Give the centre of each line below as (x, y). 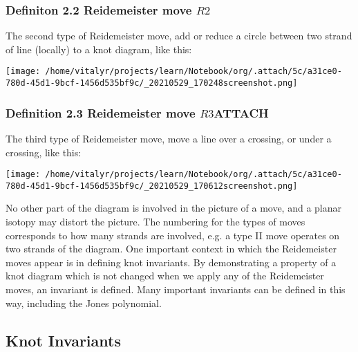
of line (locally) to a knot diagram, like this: (99, 49)
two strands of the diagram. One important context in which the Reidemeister (171, 249)
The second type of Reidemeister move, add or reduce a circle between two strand (179, 36)
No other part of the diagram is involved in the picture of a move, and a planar (174, 208)
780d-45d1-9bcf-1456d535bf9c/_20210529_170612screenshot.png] (152, 186)
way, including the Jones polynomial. (84, 303)
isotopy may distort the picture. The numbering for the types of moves (156, 222)
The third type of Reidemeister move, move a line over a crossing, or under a (169, 138)
